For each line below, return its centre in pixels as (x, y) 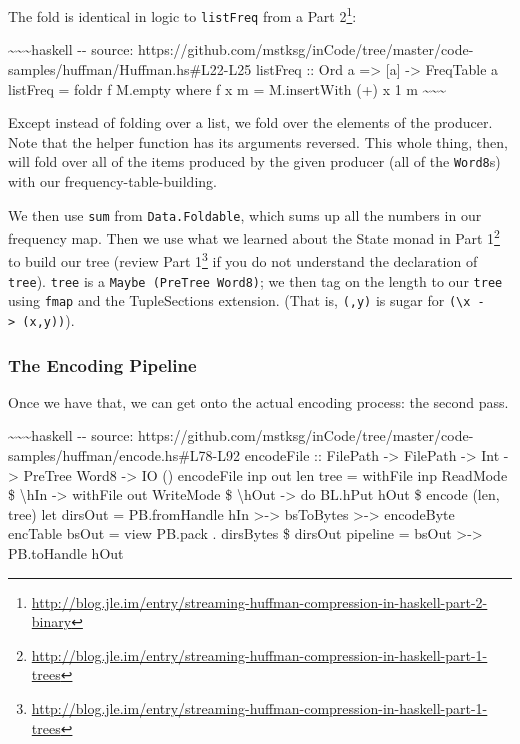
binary (51, 621)
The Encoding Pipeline (102, 364)
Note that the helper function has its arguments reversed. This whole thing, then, (258, 141)
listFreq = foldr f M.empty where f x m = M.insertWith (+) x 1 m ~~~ (227, 88)
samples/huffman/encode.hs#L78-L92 (124, 455)
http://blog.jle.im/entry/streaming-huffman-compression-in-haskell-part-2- (259, 601)
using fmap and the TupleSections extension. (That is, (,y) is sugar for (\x (239, 300)
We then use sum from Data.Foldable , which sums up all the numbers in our (245, 214)
